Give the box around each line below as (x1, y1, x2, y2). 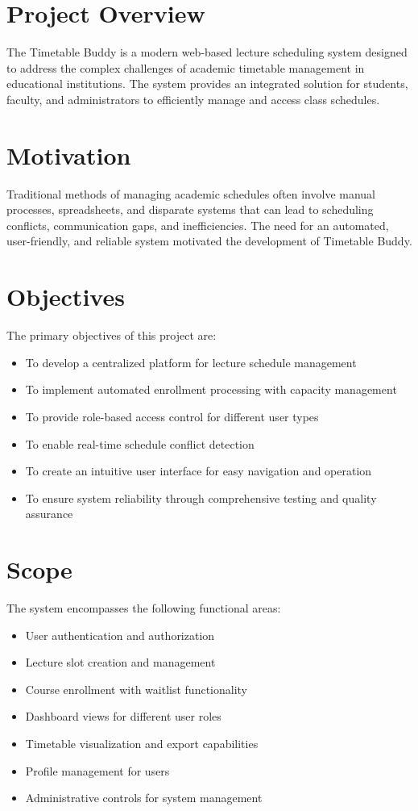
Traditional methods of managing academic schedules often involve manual (6, 185, 375, 202)
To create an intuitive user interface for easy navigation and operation (25, 462, 372, 479)
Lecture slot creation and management (25, 654, 216, 671)
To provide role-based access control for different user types (25, 408, 319, 424)
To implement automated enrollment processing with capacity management (25, 381, 397, 398)
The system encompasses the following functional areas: (6, 600, 281, 616)
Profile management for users (25, 762, 170, 779)
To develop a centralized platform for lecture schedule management (25, 353, 357, 370)
